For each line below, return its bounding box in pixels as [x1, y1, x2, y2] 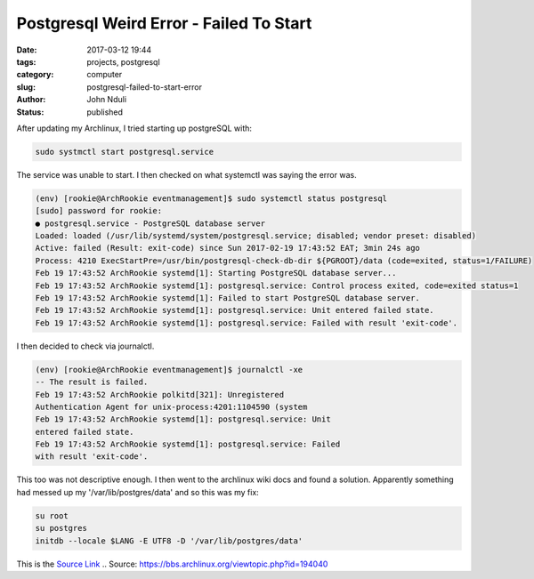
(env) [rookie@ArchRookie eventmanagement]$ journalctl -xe [35, 365, 303, 374]
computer [86, 69, 123, 80]
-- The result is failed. [35, 377, 149, 387]
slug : [16, 81, 36, 92]
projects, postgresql [86, 56, 160, 67]
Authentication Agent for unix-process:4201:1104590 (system [35, 401, 308, 412]
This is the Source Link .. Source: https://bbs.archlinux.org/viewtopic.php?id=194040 [16, 559, 328, 569]
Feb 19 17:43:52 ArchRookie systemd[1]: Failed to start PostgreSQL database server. [35, 293, 420, 302]
